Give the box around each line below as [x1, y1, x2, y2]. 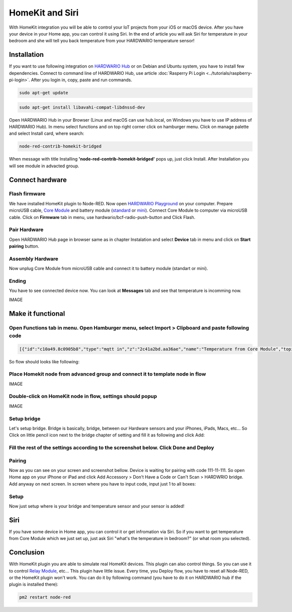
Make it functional [9, 309, 65, 318]
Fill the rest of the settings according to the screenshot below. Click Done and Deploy [9, 444, 214, 451]
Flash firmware [9, 190, 46, 197]
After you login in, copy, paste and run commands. [31, 77, 132, 83]
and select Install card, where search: [9, 130, 85, 136]
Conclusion [9, 548, 45, 557]
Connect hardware [9, 176, 67, 184]
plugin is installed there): [9, 581, 58, 587]
